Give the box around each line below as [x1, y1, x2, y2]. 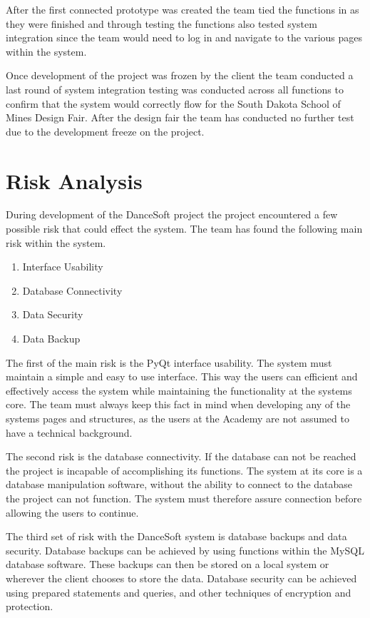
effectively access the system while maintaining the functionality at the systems [6, 383, 352, 397]
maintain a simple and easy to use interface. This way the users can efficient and [6, 369, 358, 384]
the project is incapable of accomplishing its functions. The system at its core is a [6, 462, 363, 477]
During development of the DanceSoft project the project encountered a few [6, 207, 338, 222]
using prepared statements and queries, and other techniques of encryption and [6, 584, 351, 599]
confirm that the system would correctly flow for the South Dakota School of [6, 96, 341, 111]
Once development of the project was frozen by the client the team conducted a [6, 68, 354, 83]
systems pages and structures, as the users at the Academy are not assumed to [6, 411, 349, 425]
